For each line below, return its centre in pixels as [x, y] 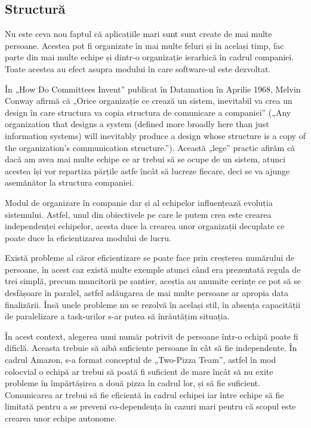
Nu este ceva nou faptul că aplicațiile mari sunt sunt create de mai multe [138, 34]
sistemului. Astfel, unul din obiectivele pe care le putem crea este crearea [138, 214]
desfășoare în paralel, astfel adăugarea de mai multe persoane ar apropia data [147, 293]
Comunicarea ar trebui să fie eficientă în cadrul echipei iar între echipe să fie [144, 394]
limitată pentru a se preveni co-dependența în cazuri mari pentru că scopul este [150, 406]
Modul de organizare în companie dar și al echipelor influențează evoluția [139, 202]
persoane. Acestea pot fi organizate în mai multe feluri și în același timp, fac [144, 45]
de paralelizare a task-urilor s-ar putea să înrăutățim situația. [117, 316]
